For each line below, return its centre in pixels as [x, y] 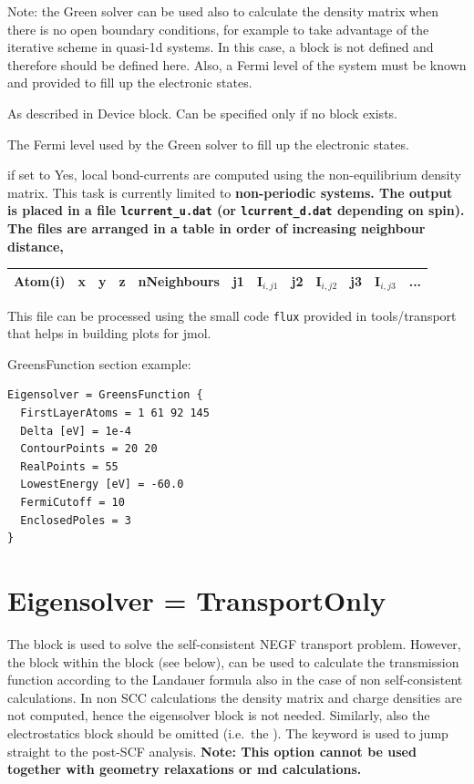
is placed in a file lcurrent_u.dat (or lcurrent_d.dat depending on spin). [236, 210]
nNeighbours [179, 281]
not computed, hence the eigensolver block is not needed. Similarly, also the [219, 715]
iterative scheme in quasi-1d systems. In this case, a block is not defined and [221, 47]
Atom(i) [40, 281]
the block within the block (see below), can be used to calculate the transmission [233, 661]
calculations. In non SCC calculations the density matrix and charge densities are [235, 697]
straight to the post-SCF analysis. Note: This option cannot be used [212, 751]
